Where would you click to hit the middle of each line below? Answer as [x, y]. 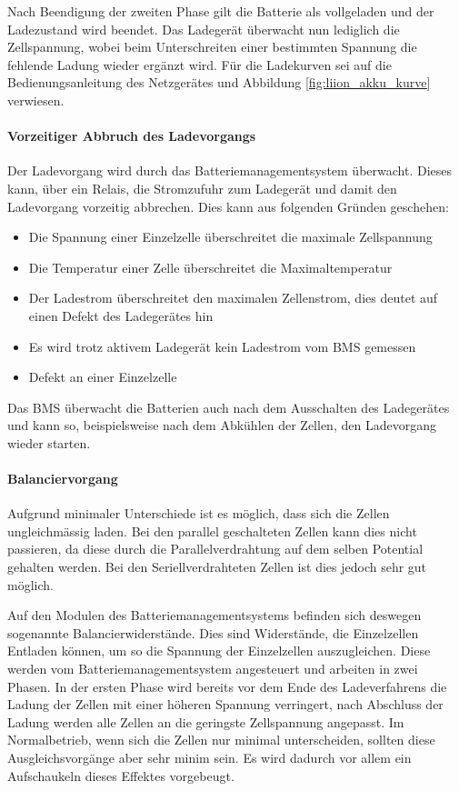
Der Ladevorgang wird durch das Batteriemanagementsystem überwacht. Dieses [230, 170]
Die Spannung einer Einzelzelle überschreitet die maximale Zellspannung [230, 237]
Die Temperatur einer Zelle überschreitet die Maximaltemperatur [210, 267]
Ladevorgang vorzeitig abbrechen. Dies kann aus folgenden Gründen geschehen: [228, 206]
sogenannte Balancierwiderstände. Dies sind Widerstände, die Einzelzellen [213, 632]
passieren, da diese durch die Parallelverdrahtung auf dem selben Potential [215, 549]
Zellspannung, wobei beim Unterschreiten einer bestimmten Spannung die [212, 47]
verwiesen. [36, 100]
